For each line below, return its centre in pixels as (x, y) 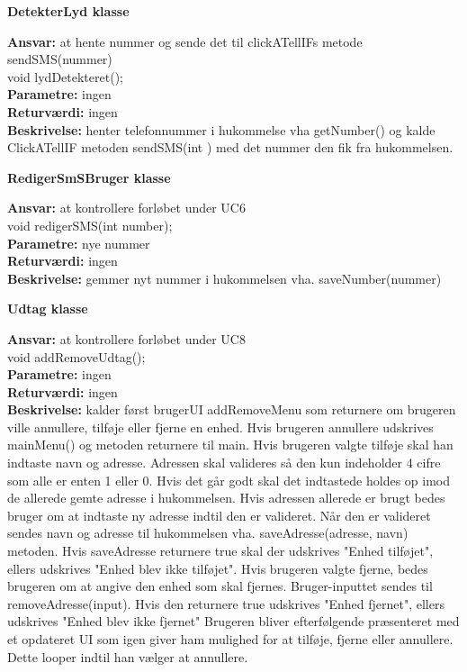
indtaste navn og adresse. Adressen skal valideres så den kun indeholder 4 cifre (224, 463)
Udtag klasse (48, 309)
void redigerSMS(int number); (90, 225)
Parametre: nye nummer (79, 243)
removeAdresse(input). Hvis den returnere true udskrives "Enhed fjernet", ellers (226, 603)
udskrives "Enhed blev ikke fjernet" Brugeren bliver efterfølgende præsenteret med (233, 621)
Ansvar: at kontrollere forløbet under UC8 (126, 338)
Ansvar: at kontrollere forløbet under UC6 (126, 208)
